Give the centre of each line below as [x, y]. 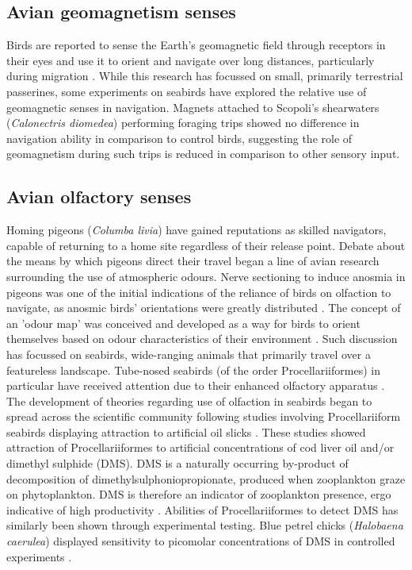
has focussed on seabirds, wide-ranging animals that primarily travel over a [189, 354]
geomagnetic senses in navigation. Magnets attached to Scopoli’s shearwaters [193, 107]
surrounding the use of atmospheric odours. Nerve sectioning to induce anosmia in [206, 276]
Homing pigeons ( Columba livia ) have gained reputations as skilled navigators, [196, 230]
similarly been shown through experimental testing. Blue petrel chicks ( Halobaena [205, 525]
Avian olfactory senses [99, 196]
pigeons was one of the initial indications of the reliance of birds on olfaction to [199, 292]
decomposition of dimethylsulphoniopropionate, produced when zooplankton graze [206, 478]
